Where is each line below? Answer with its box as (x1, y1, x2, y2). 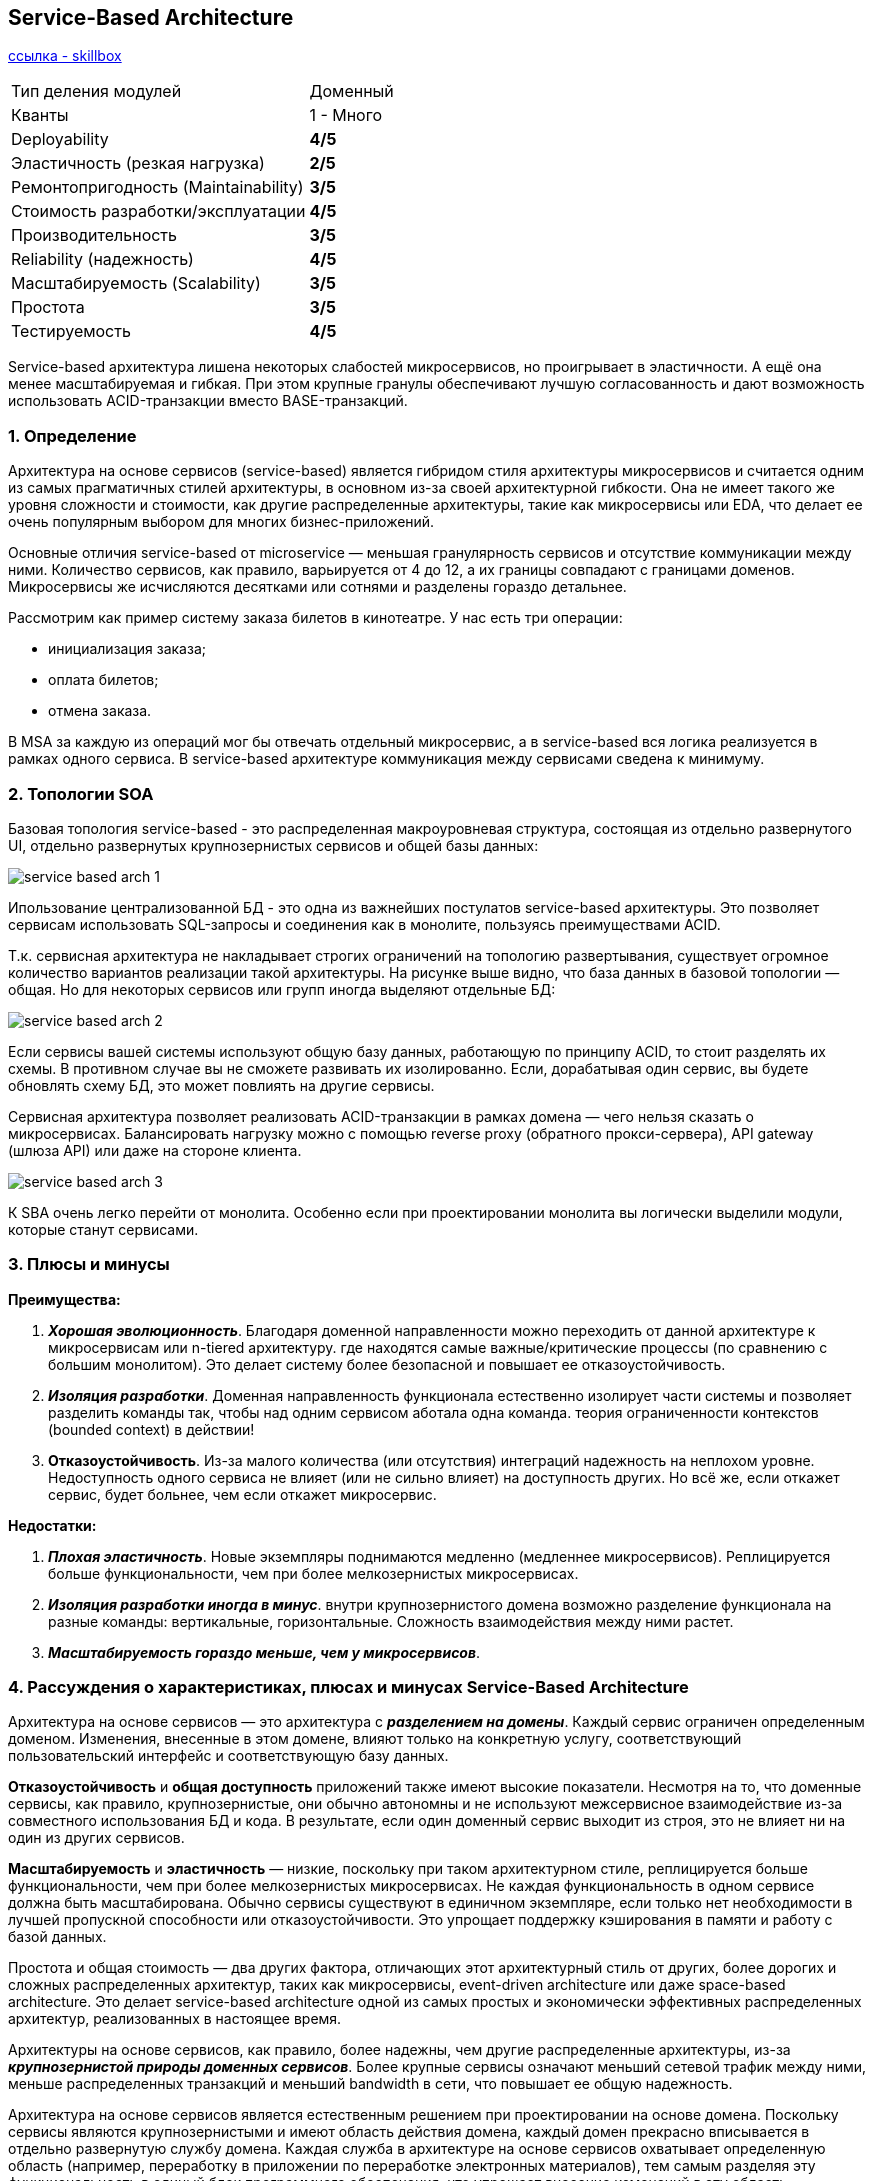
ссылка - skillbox (8, 47, 122, 65)
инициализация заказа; (48, 640, 206, 658)
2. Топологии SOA (8, 783, 154, 804)
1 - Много (309, 105, 383, 126)
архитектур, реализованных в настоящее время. (8, 2010, 342, 2028)
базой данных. (8, 1928, 107, 1946)
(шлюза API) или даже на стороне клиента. (8, 1141, 302, 1159)
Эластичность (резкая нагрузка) (11, 153, 265, 174)
